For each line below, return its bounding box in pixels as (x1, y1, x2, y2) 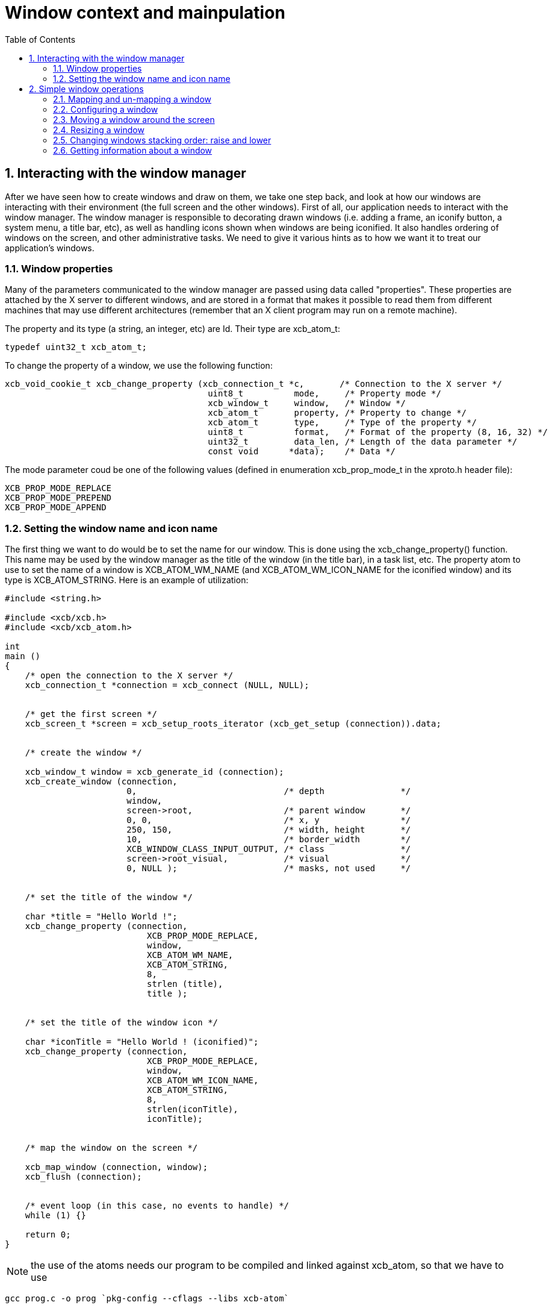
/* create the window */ (25, 748, 142, 758)
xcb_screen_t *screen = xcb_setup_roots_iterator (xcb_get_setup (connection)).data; (25, 719, 441, 729)
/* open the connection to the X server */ (25, 671, 234, 681)
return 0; (25, 1230, 71, 1240)
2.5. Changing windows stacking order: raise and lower (53, 134, 271, 145)
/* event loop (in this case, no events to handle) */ (25, 1201, 290, 1211)
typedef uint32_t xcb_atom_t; (5, 342, 147, 352)
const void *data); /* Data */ (208, 446, 396, 457)
